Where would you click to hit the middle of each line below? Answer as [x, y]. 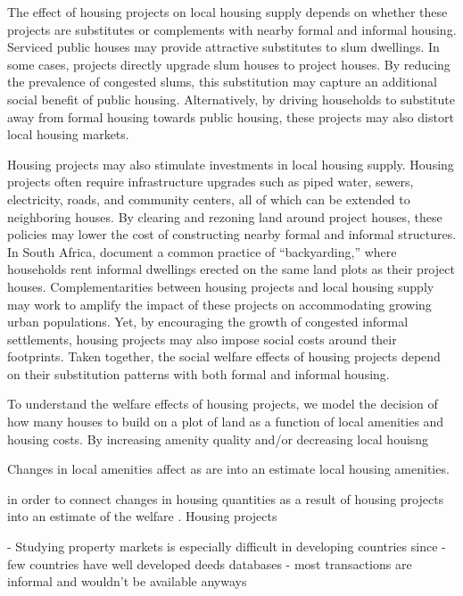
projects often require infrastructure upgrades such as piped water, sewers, [211, 182]
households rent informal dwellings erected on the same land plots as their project [231, 269]
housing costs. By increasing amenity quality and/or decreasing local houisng [218, 439]
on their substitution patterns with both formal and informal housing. [198, 373]
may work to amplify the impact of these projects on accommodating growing [219, 304]
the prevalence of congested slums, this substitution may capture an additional [222, 82]
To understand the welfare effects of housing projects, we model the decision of [223, 404]
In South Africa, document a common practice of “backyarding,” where [202, 251]
